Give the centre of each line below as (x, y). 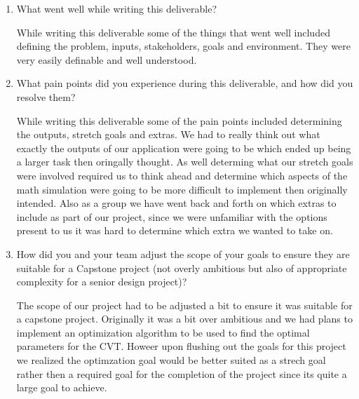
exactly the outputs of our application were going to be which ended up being (184, 148)
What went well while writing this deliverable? (117, 8)
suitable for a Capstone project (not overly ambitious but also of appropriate (182, 268)
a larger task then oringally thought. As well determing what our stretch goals (185, 162)
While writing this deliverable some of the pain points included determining (179, 120)
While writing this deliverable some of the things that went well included (173, 32)
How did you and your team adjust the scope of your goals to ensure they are (183, 253)
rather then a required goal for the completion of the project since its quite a (182, 373)
